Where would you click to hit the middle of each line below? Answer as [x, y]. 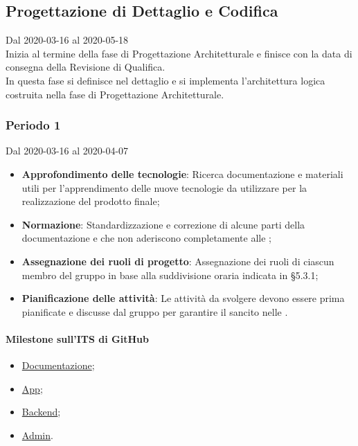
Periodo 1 [33, 125]
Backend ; [41, 412]
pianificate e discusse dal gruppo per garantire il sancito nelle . [155, 311]
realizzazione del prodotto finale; [91, 201]
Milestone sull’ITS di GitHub [77, 338]
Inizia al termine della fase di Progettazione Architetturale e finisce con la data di [179, 53]
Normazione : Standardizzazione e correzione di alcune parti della [163, 224]
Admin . [37, 435]
